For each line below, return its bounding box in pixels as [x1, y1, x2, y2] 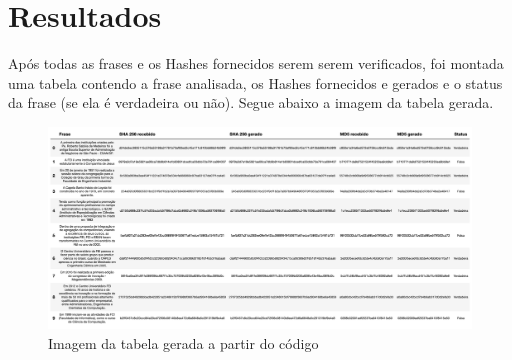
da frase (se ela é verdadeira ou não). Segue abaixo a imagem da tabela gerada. [8, 92, 494, 113]
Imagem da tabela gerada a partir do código [48, 332, 319, 353]
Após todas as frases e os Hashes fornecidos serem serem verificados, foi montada [8, 53, 504, 74]
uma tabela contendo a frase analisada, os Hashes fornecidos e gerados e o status [8, 72, 503, 93]
